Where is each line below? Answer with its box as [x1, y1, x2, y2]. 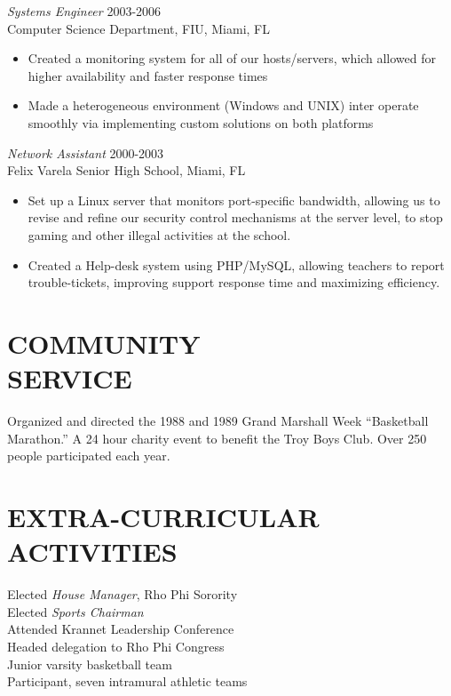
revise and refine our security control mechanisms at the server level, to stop [28, 208, 443, 227]
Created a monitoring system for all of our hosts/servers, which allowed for [28, 49, 437, 68]
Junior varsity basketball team [7, 654, 172, 673]
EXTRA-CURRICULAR [7, 499, 320, 534]
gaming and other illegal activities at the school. [28, 225, 291, 244]
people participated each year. [7, 446, 170, 465]
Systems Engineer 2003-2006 [7, 2, 162, 20]
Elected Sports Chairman [7, 602, 144, 620]
